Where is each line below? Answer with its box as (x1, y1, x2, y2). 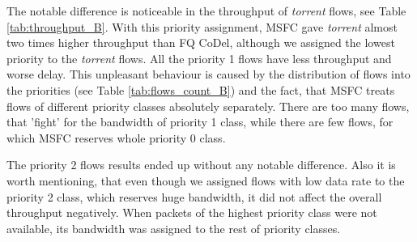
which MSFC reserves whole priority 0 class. (6, 129, 226, 146)
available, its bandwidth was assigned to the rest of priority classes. (6, 219, 341, 236)
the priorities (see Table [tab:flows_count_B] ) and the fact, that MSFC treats (6, 81, 395, 98)
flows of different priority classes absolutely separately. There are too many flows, (6, 97, 410, 114)
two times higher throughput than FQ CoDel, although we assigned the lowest (6, 34, 395, 51)
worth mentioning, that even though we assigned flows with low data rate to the (6, 172, 405, 189)
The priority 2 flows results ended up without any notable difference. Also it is (6, 156, 396, 173)
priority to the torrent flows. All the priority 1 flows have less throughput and (6, 49, 392, 66)
